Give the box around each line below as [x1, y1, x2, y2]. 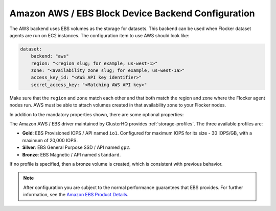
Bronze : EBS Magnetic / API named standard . [22, 151, 121, 157]
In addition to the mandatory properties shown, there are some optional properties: [9, 111, 184, 117]
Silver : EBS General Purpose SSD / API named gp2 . [22, 144, 130, 150]
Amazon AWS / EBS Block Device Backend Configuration [9, 8, 255, 19]
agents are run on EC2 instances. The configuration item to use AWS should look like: [9, 32, 190, 38]
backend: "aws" [31, 54, 69, 59]
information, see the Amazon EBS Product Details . [23, 192, 129, 198]
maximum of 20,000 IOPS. [22, 137, 78, 143]
